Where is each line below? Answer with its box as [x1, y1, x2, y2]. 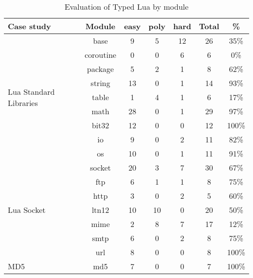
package [87, 63, 114, 74]
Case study [8, 20, 51, 32]
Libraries [8, 97, 38, 108]
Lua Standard [8, 86, 55, 97]
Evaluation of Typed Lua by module [64, 1, 189, 12]
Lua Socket [8, 204, 46, 215]
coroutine [84, 49, 116, 60]
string [90, 77, 110, 88]
